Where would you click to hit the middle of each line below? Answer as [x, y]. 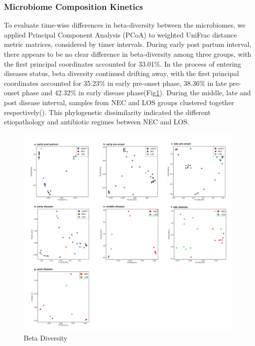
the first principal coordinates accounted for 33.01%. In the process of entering [123, 63]
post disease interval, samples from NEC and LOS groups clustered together [119, 102]
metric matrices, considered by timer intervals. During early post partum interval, [128, 44]
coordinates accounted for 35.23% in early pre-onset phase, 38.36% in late [115, 83]
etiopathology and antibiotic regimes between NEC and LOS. [97, 122]
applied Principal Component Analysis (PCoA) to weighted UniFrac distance [121, 34]
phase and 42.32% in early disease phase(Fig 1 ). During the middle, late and [136, 93]
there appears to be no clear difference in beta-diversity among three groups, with [128, 54]
